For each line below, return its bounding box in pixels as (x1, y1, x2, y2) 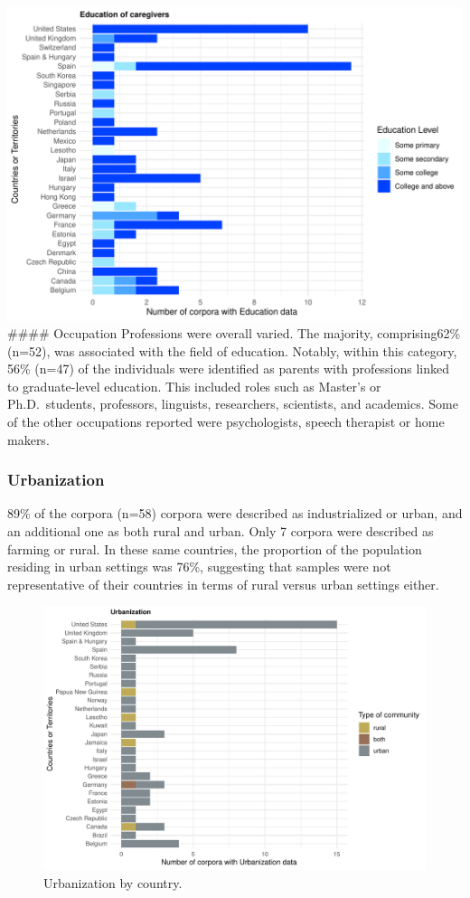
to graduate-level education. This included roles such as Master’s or (7, 376, 381, 395)
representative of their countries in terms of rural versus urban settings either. (7, 574, 439, 593)
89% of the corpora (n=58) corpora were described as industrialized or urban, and (7, 504, 463, 523)
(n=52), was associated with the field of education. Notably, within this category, (7, 341, 457, 360)
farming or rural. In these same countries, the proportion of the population (7, 539, 422, 558)
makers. (7, 430, 50, 449)
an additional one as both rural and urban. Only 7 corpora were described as (7, 522, 434, 541)
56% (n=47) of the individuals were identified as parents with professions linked (7, 359, 450, 378)
